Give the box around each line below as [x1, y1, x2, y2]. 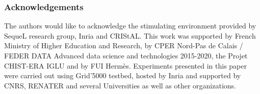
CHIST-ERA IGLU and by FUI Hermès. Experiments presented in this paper [4, 60, 247, 71]
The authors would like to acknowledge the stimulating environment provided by [4, 20, 256, 31]
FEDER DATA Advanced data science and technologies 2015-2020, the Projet [4, 50, 248, 60]
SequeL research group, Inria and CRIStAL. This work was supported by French [4, 30, 256, 41]
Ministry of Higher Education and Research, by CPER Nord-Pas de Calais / [4, 40, 243, 51]
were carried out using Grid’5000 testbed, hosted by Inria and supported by [4, 70, 241, 81]
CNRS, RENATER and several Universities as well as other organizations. [4, 80, 237, 90]
